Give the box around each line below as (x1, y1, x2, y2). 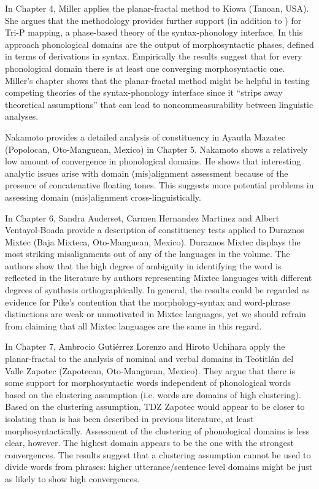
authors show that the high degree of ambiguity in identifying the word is (5, 259, 282, 272)
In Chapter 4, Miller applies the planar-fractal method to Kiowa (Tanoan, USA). (5, 2, 309, 14)
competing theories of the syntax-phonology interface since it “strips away (5, 86, 283, 99)
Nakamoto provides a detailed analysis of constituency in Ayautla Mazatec (5, 130, 285, 143)
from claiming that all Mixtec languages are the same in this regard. (5, 319, 262, 332)
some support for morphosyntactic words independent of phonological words (5, 376, 291, 389)
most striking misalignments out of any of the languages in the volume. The (5, 247, 290, 260)
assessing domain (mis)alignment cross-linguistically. (5, 190, 201, 203)
